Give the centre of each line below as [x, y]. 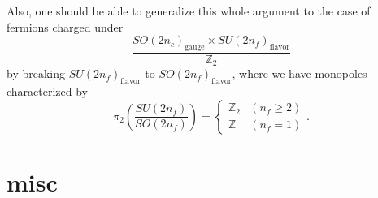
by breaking [36, 73]
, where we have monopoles [300, 73]
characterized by [48, 91]
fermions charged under [65, 26]
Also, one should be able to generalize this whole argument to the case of [189, 11]
